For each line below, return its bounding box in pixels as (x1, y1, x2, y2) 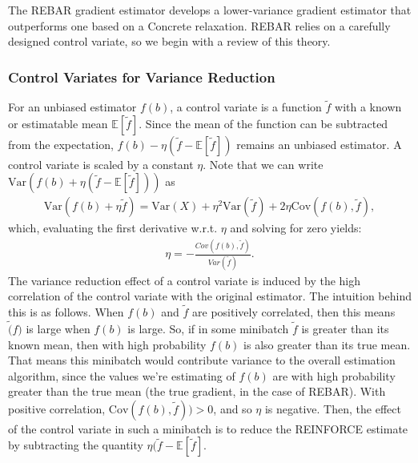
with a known (335, 99, 402, 115)
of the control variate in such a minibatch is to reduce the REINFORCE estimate (8, 420, 408, 437)
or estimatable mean (8, 115, 108, 131)
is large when (26, 320, 90, 336)
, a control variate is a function (170, 99, 322, 115)
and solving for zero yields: (230, 219, 362, 236)
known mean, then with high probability (8, 336, 207, 352)
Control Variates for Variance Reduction (8, 66, 275, 87)
